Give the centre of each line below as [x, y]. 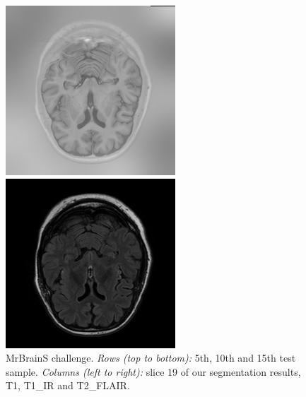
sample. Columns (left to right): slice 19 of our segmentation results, [153, 371]
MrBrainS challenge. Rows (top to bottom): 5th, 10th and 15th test [151, 358]
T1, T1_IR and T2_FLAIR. [68, 385]
